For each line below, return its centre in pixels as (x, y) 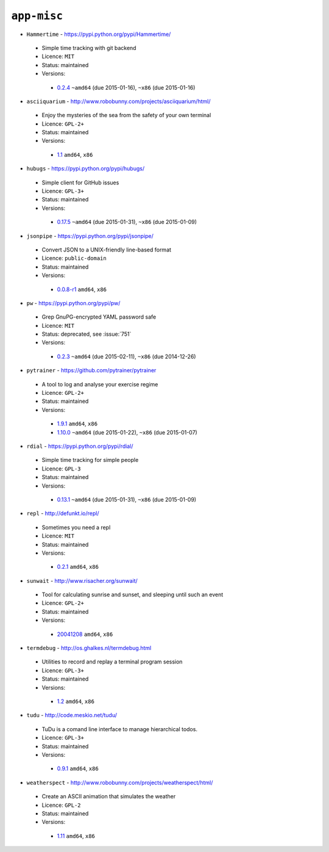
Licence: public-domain (74, 258)
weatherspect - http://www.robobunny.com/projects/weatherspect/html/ (120, 782)
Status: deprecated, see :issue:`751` (87, 334)
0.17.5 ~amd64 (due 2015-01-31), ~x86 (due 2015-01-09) (127, 222)
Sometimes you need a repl (76, 527)
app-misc (37, 16)
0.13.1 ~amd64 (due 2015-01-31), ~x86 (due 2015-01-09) (127, 499)
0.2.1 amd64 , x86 (78, 567)
